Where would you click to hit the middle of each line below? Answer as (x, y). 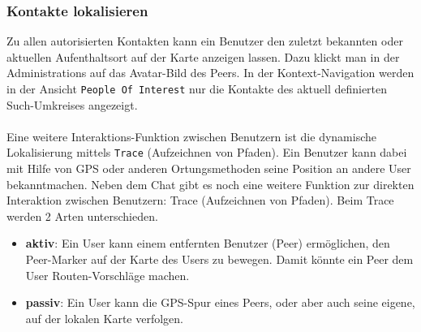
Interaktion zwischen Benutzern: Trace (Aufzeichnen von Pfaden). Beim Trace (200, 200)
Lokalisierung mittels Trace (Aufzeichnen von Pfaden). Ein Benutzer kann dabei (207, 152)
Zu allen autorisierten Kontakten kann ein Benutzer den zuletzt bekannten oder (205, 41)
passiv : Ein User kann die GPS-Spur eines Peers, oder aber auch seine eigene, (220, 302)
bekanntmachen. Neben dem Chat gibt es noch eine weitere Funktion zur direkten (210, 184)
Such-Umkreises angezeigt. (72, 104)
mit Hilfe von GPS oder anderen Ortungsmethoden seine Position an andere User (209, 168)
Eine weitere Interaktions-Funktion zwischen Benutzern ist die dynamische (191, 136)
